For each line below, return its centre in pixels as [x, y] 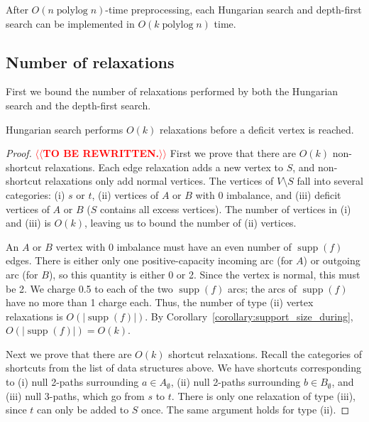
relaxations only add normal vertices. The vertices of [159, 181]
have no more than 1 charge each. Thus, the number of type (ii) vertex [160, 302]
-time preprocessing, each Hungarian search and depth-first [233, 9]
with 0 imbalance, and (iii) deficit [268, 194]
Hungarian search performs [65, 129]
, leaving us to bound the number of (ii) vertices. [190, 223]
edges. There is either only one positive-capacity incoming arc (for [149, 260]
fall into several [330, 181]
